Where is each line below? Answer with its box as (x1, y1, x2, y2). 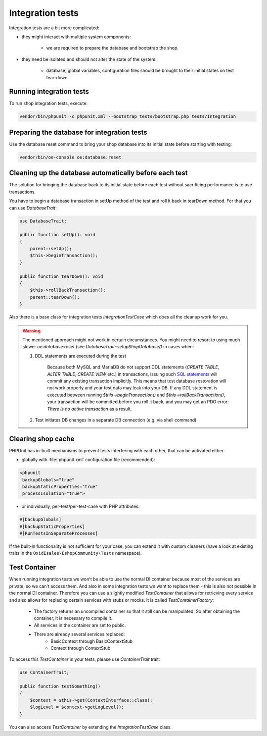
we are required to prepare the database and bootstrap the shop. (46, 45, 179, 51)
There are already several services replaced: (34, 631, 125, 637)
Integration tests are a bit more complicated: (9, 25, 99, 31)
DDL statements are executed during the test (35, 353, 126, 359)
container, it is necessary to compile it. (34, 615, 113, 621)
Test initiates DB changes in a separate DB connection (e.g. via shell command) (35, 417, 197, 423)
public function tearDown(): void (19, 273, 103, 279)
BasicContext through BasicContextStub (50, 638, 133, 644)
